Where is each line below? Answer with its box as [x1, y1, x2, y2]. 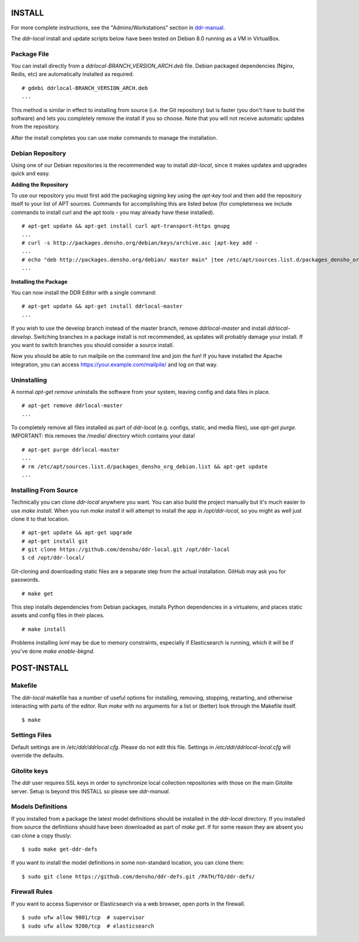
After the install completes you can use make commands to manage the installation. [11, 134, 218, 141]
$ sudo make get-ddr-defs [22, 845, 98, 853]
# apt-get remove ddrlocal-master [22, 402, 123, 409]
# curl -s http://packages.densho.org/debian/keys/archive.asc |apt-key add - [22, 240, 258, 246]
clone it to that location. [11, 515, 69, 522]
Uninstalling [11, 375, 47, 384]
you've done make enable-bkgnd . [11, 648, 95, 655]
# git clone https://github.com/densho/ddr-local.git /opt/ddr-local [22, 546, 230, 553]
